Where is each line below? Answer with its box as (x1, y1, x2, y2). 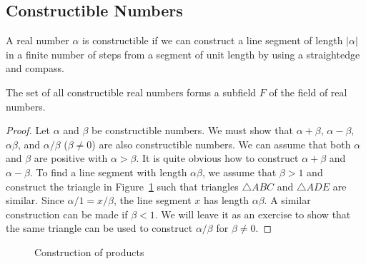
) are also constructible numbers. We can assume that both (91, 136, 351, 151)
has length (203, 193, 249, 208)
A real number (6, 33, 69, 48)
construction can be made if (6, 206, 128, 221)
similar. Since (6, 193, 64, 208)
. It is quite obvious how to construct (136, 151, 299, 166)
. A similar (264, 193, 311, 208)
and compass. (6, 61, 64, 76)
